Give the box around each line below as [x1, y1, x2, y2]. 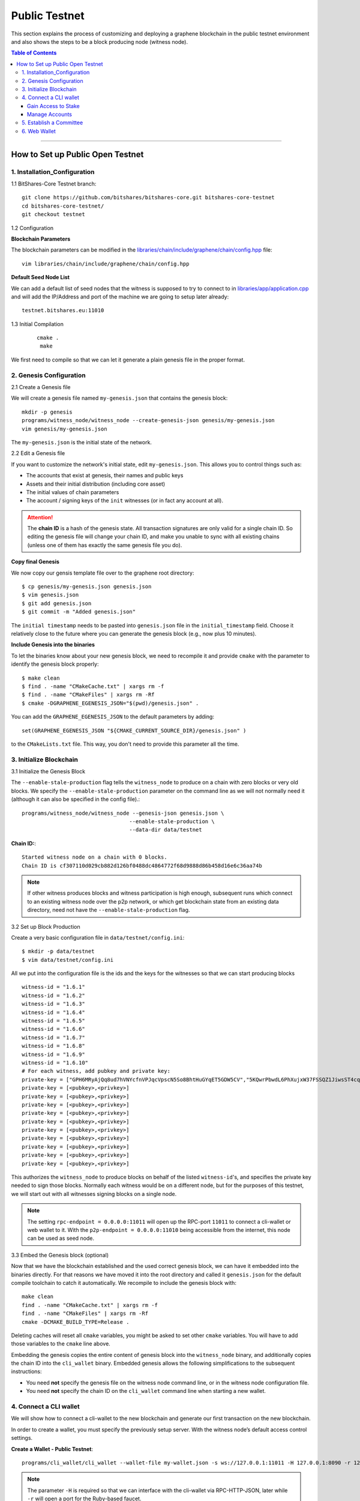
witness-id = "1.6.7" [22, 1034, 85, 1041]
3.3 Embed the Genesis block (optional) [11, 1251, 109, 1258]
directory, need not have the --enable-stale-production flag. [27, 907, 190, 914]
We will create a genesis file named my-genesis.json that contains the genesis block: [11, 394, 228, 402]
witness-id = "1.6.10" [22, 1059, 89, 1066]
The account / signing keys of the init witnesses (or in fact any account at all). [26, 497, 223, 504]
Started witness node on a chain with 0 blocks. [22, 854, 167, 861]
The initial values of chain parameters [26, 488, 119, 495]
